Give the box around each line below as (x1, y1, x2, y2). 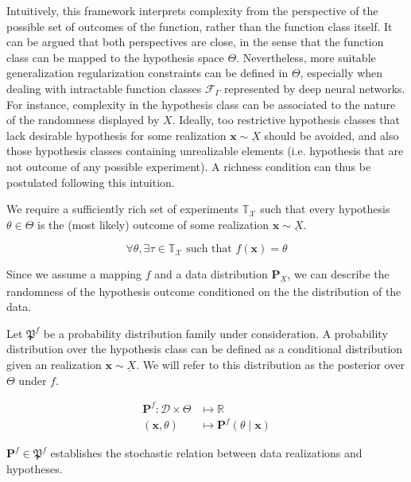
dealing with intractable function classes (6, 80, 202, 96)
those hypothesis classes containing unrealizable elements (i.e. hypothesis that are (6, 142, 404, 159)
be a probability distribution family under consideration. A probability (43, 325, 388, 341)
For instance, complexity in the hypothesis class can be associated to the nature (6, 95, 396, 112)
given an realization (6, 356, 102, 373)
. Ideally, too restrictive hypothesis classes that (172, 111, 401, 128)
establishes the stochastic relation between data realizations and (50, 445, 363, 461)
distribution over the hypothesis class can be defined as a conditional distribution (6, 340, 403, 357)
